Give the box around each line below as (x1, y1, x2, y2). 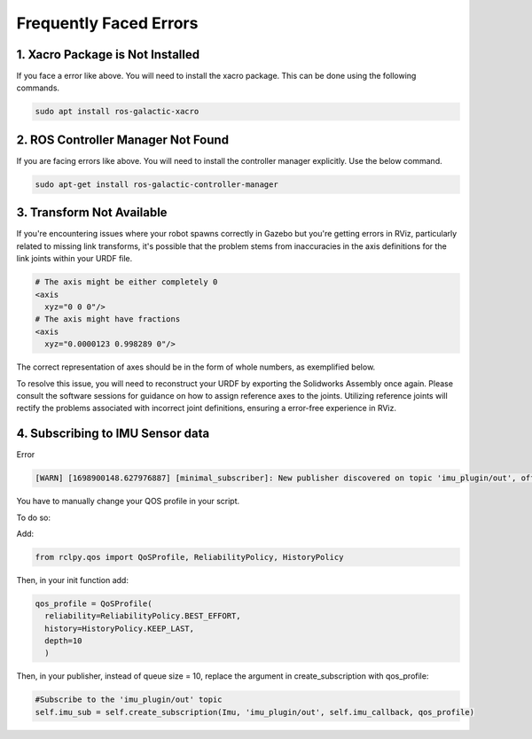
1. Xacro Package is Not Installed (16, 47, 199, 62)
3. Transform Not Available (16, 205, 168, 221)
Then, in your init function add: (16, 574, 129, 585)
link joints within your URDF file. (16, 253, 133, 264)
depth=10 (44, 636, 82, 646)
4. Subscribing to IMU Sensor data (16, 426, 210, 441)
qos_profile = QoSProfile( (35, 598, 153, 609)
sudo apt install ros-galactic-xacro (35, 106, 199, 117)
